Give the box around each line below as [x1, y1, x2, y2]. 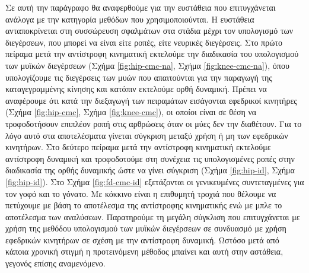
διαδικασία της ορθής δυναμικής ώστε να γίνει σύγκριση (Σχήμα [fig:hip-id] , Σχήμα [5, 164, 295, 176]
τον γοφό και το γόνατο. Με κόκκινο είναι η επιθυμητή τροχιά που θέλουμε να [5, 187, 276, 199]
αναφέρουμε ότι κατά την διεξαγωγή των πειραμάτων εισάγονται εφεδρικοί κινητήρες [5, 94, 297, 106]
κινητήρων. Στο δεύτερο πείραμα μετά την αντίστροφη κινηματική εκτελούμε [5, 141, 271, 153]
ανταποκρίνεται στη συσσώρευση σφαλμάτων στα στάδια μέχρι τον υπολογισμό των [5, 24, 294, 37]
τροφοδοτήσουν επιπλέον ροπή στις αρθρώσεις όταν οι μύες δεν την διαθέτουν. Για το [5, 117, 302, 129]
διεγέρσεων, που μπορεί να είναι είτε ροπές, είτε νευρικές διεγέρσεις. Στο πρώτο [5, 36, 282, 48]
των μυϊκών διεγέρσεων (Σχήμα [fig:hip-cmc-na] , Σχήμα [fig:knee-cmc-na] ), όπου [5, 59, 289, 71]
